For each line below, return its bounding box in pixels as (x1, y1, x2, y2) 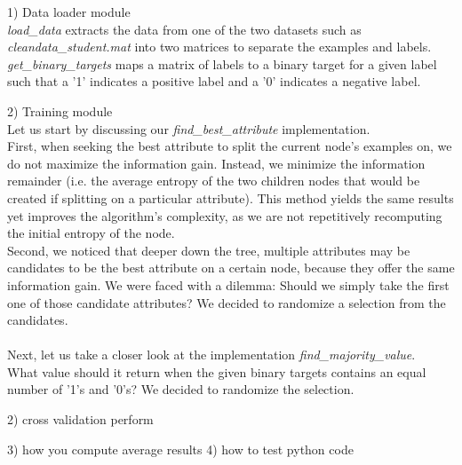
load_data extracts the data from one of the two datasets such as (7, 20, 362, 38)
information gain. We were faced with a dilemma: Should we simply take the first (7, 275, 450, 294)
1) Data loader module (7, 3, 131, 20)
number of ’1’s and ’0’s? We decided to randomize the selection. (7, 380, 354, 398)
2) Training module (7, 101, 113, 120)
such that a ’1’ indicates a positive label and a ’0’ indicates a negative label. (7, 72, 421, 91)
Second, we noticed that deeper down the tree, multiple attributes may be (7, 240, 410, 259)
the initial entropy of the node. (7, 224, 175, 242)
